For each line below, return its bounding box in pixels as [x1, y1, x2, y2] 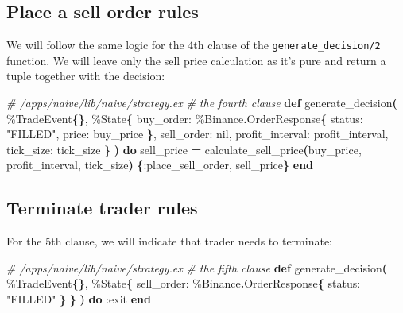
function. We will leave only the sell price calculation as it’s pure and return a [6, 52, 386, 68]
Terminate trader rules [6, 195, 198, 220]
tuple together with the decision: [6, 68, 165, 84]
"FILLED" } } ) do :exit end [6, 291, 151, 307]
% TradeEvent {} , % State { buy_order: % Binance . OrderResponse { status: [6, 110, 363, 126]
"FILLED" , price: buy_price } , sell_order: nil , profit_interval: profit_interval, [6, 126, 389, 142]
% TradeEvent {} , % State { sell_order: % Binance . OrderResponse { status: [6, 275, 361, 292]
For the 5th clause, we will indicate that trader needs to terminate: [6, 233, 332, 249]
